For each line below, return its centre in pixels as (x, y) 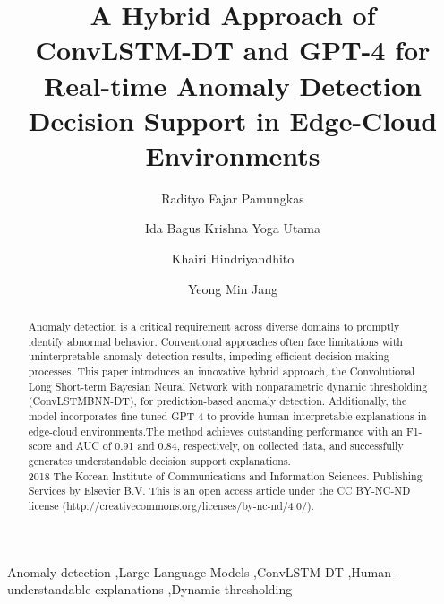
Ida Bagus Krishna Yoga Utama (233, 228)
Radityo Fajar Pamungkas (233, 198)
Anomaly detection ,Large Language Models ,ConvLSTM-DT (175, 571)
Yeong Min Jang (233, 288)
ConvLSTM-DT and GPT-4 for (233, 50)
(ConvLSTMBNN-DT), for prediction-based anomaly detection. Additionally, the (218, 401)
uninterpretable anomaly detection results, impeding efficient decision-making (209, 356)
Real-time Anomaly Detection (233, 85)
